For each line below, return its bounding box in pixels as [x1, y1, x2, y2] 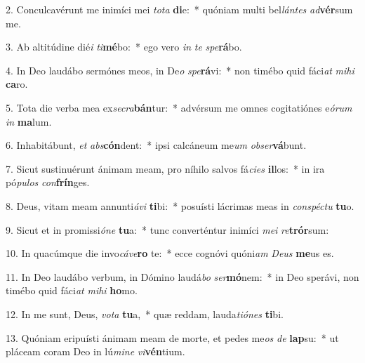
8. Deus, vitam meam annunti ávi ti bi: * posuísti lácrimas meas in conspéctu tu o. [6, 198, 354, 213]
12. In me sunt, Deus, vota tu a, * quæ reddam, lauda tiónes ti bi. [6, 306, 284, 321]
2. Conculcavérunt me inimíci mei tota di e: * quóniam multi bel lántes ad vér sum [6, 2, 353, 16]
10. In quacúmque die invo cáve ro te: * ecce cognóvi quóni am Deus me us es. [6, 246, 334, 260]
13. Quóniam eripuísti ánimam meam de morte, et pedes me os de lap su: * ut [6, 330, 339, 345]
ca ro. [6, 77, 28, 91]
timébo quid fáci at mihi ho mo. [6, 283, 138, 298]
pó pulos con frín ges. [6, 175, 90, 190]
